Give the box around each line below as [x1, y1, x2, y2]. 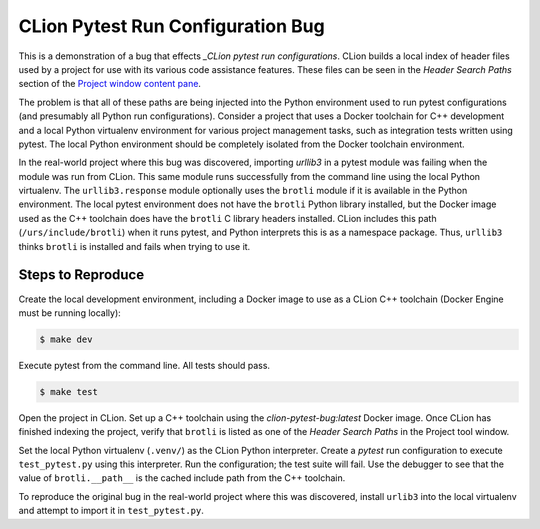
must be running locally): [18, 306, 122, 319]
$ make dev [39, 333, 93, 345]
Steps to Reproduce [18, 266, 145, 284]
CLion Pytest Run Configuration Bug [18, 15, 325, 37]
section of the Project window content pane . [18, 78, 202, 90]
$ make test [39, 386, 99, 397]
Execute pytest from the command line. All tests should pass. [18, 359, 270, 371]
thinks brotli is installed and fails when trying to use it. [18, 240, 251, 252]
